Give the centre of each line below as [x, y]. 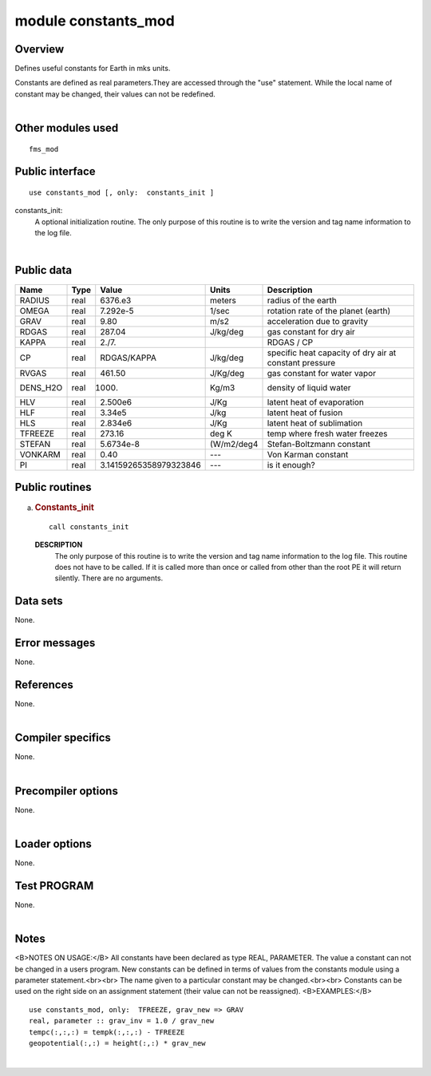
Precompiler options [67, 791]
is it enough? [291, 465]
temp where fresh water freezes [327, 433]
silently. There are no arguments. [109, 578]
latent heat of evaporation [316, 402]
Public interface [55, 172]
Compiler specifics [63, 738]
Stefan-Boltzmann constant [319, 444]
